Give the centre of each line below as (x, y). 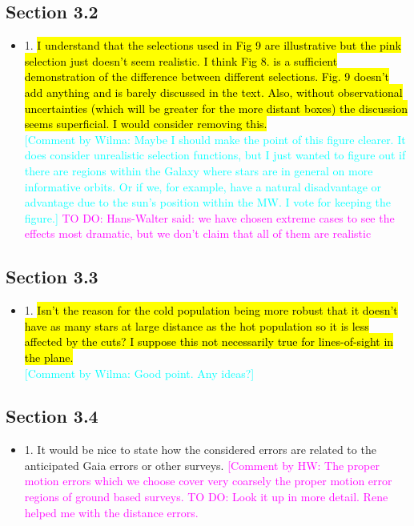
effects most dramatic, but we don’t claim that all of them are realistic (198, 233)
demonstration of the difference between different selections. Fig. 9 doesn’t (207, 76)
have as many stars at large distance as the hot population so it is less (197, 325)
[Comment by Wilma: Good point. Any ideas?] (139, 373)
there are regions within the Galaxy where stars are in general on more (199, 170)
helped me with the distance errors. (111, 512)
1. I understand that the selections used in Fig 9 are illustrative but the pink (213, 45)
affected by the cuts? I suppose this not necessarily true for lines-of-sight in (209, 341)
